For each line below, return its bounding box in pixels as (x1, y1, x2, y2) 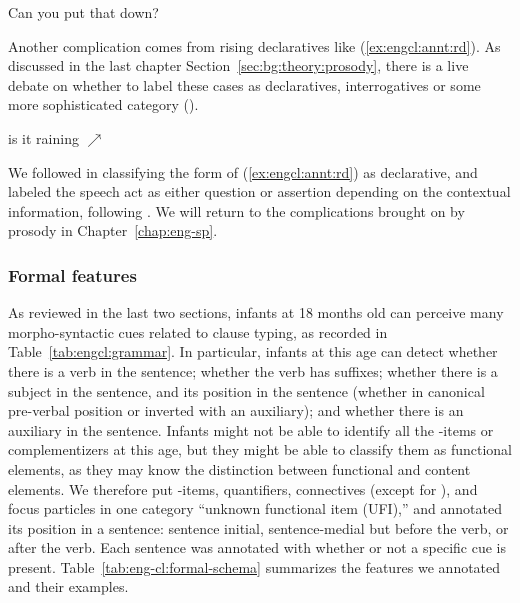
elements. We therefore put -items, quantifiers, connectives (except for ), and (8, 478, 478, 499)
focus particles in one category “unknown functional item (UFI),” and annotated (8, 498, 502, 519)
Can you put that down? (8, 2, 159, 22)
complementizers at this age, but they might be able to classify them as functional (8, 439, 512, 460)
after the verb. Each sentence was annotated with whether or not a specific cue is (8, 537, 506, 558)
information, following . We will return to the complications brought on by (8, 200, 465, 221)
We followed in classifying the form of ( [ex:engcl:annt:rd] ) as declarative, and (8, 161, 478, 182)
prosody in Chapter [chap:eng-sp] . (8, 220, 218, 241)
